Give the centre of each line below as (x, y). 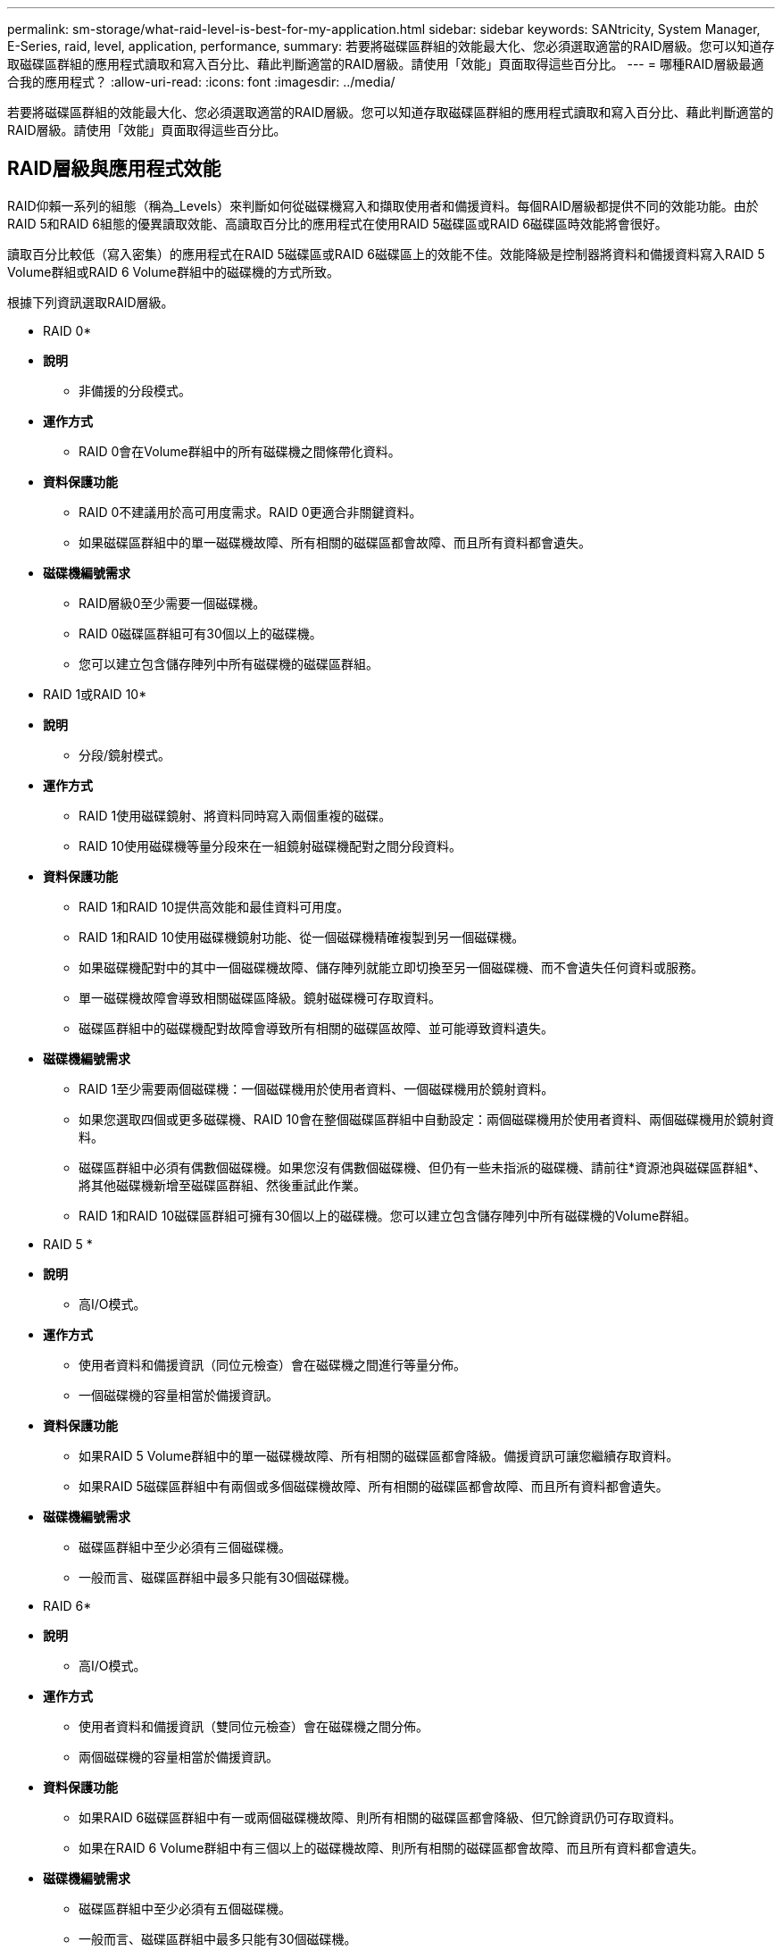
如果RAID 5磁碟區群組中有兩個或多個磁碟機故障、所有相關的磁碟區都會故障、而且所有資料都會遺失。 (374, 1486)
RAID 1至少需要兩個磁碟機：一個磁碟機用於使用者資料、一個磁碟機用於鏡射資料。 (316, 1088)
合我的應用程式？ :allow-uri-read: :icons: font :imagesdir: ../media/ (201, 82)
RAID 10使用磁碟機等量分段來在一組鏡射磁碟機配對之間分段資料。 (270, 846)
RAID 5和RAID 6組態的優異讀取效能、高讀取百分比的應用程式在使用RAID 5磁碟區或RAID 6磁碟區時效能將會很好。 (337, 223)
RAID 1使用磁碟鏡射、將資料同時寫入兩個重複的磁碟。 (235, 815)
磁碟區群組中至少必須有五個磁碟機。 (185, 1908)
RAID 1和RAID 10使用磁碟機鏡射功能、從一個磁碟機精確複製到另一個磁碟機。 (302, 937)
